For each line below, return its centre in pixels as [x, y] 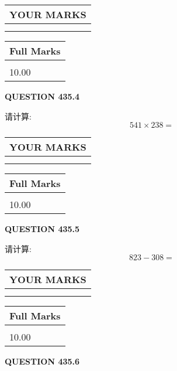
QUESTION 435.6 [42, 361]
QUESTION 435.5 [42, 229]
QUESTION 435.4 [42, 96]
